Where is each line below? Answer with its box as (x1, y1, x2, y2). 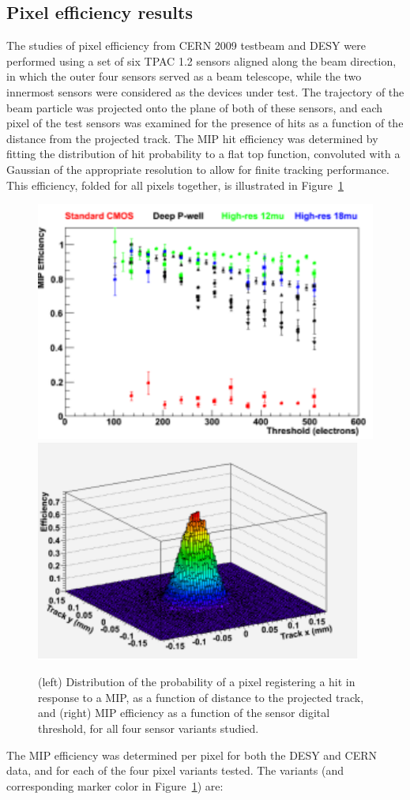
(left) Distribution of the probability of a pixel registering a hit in (38, 674, 355, 690)
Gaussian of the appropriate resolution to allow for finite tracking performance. (6, 160, 389, 177)
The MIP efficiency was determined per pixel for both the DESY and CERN (6, 746, 377, 763)
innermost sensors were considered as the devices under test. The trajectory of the (6, 83, 404, 100)
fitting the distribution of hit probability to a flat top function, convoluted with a (6, 145, 401, 162)
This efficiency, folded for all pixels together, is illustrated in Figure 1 (6, 176, 344, 193)
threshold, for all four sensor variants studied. (38, 720, 259, 736)
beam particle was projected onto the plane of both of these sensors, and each (6, 99, 383, 115)
